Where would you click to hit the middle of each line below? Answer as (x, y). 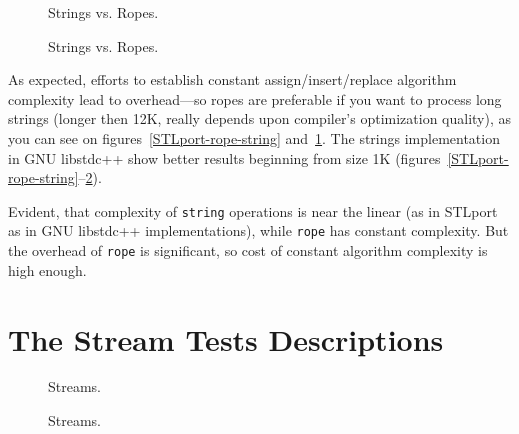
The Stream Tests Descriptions (226, 338)
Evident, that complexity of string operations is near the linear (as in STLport (253, 210)
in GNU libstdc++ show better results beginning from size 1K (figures (224, 157)
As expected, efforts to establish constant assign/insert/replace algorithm (232, 79)
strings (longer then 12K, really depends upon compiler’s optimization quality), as (260, 118)
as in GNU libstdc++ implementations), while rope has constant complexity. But (258, 230)
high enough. (47, 269)
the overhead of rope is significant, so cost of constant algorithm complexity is (248, 250)
